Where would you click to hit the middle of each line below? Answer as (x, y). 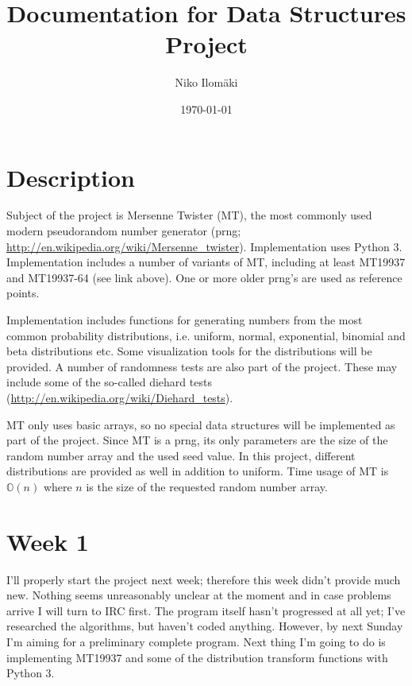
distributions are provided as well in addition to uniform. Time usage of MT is (198, 471)
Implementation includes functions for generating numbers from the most (185, 320)
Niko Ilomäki (206, 82)
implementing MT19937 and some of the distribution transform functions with (197, 657)
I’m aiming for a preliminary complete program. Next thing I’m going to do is (196, 642)
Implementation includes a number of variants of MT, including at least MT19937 (206, 262)
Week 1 (48, 541)
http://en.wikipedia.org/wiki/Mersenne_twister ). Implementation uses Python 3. (204, 246)
